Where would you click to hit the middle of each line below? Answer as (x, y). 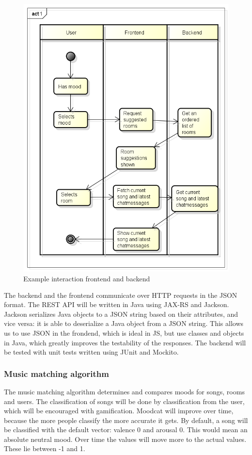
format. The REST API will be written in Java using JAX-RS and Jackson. (117, 304)
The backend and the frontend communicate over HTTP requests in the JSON (121, 295)
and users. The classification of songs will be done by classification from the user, (124, 401)
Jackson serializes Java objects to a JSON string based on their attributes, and (121, 314)
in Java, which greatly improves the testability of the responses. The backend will (125, 342)
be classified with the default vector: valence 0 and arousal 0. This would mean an (126, 430)
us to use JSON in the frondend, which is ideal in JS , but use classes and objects (124, 333)
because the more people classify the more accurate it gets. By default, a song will (126, 420)
